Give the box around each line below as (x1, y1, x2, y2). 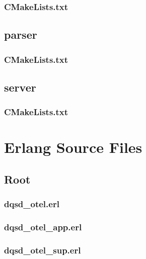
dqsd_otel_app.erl (4, 221, 82, 233)
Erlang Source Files (4, 137, 142, 157)
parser (4, 27, 37, 42)
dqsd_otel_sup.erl (4, 243, 81, 256)
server (4, 79, 36, 95)
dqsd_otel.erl (4, 198, 59, 210)
